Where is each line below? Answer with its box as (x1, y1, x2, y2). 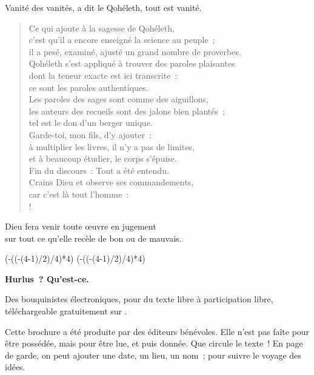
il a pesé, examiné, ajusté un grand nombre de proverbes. (28, 45, 241, 58)
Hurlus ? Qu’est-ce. (5, 272, 89, 285)
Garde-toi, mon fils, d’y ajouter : (28, 128, 152, 141)
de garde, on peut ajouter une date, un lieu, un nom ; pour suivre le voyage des (5, 348, 301, 361)
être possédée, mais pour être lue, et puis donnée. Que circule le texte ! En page (5, 337, 303, 350)
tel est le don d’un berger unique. (28, 116, 153, 129)
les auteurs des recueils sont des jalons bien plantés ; (28, 104, 225, 117)
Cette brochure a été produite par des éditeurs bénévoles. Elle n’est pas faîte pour (5, 325, 310, 337)
